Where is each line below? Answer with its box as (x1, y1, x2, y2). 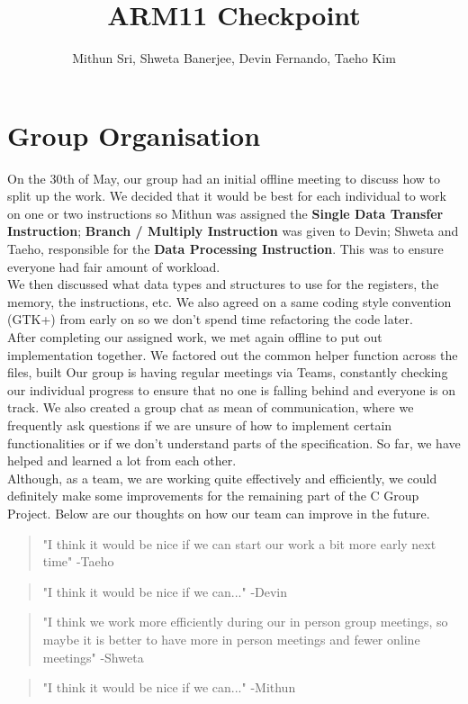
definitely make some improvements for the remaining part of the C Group (7, 486, 419, 505)
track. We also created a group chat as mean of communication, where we (7, 398, 414, 417)
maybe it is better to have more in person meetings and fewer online (42, 629, 420, 648)
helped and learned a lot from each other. (7, 451, 237, 470)
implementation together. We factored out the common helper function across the (7, 345, 458, 364)
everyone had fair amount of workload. (7, 257, 220, 275)
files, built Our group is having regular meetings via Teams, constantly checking (7, 363, 448, 382)
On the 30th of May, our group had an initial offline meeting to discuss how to (7, 168, 440, 187)
